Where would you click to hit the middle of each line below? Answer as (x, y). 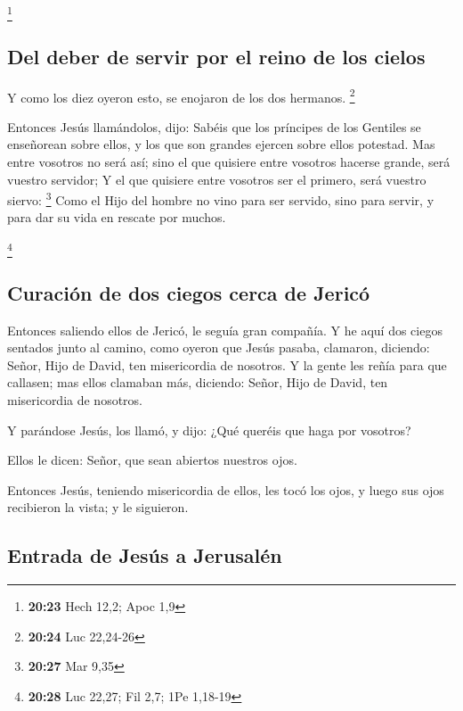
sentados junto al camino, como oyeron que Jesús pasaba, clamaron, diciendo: (219, 347)
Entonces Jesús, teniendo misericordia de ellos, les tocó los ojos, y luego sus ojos (226, 489)
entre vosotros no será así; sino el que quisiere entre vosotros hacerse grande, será (229, 161)
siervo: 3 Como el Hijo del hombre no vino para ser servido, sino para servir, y (221, 198)
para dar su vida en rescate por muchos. (117, 217)
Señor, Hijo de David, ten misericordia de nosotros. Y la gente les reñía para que (227, 364)
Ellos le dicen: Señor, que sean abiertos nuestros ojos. (152, 460)
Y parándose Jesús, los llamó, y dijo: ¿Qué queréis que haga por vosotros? (209, 430)
